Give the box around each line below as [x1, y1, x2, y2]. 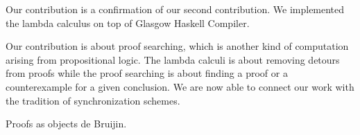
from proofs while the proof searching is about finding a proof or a [6, 66, 288, 80]
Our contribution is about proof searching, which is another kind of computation [6, 39, 349, 53]
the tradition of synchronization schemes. [6, 93, 180, 107]
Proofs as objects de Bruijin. [6, 116, 127, 131]
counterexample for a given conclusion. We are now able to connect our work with [6, 79, 354, 93]
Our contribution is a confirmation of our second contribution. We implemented [6, 2, 345, 16]
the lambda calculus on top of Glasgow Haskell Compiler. [6, 15, 250, 30]
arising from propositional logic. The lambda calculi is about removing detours [6, 52, 340, 66]
